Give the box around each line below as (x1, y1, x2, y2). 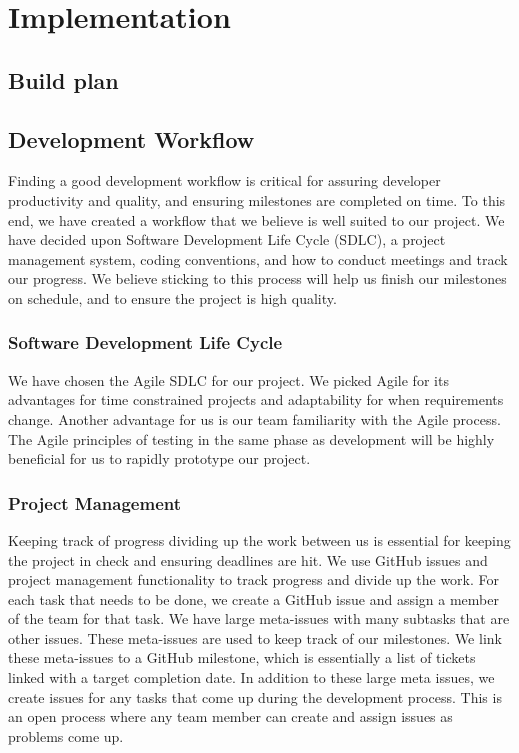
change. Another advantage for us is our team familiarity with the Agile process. (8, 408, 501, 429)
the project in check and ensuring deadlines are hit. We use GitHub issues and (8, 549, 488, 570)
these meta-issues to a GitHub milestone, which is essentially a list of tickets (8, 647, 476, 668)
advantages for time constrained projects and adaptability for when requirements (8, 389, 504, 410)
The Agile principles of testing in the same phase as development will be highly (8, 428, 495, 449)
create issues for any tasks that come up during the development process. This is (8, 686, 502, 707)
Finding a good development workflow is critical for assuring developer (8, 170, 441, 191)
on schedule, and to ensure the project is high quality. (8, 287, 337, 308)
